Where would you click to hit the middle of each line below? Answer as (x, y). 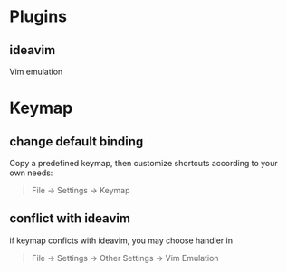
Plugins (38, 17)
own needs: (31, 173)
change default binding (77, 141)
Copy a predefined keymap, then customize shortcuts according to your (143, 163)
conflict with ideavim (70, 219)
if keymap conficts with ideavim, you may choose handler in (121, 240)
